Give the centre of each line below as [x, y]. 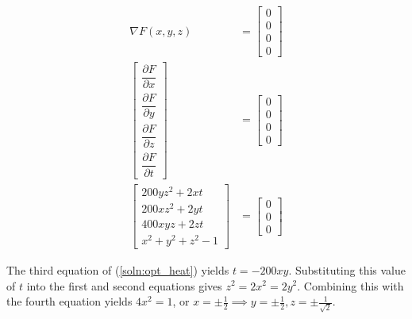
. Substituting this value [347, 269]
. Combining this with [350, 285]
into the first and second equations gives [124, 285]
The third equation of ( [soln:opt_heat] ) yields [118, 269]
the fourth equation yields [69, 301]
